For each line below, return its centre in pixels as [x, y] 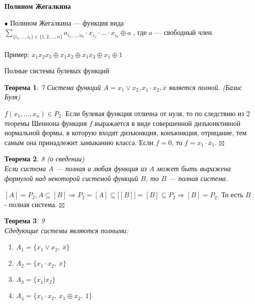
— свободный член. [184, 32]
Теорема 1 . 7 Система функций [53, 87]
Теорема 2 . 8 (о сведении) [44, 159]
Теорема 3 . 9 [25, 221]
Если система [25, 168]
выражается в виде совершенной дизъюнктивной [168, 123]
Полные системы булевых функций [57, 71]
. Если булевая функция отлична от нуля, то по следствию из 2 [156, 113]
